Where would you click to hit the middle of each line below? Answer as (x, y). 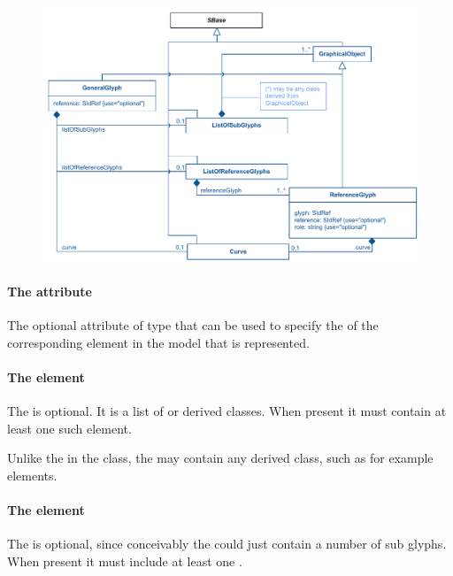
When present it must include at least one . (125, 561)
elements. (32, 475)
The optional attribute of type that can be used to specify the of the (193, 325)
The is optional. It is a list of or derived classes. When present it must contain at (227, 411)
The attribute (50, 291)
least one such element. (69, 428)
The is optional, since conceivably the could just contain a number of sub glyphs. (227, 544)
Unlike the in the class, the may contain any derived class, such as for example (220, 458)
